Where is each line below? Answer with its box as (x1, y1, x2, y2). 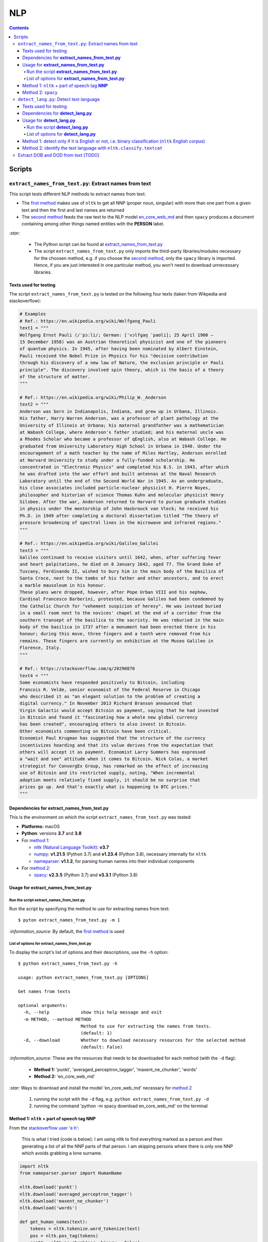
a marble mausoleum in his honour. (19, 582, 106, 588)
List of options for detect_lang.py (26, 131, 96, 137)
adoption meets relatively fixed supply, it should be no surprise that (19, 777, 201, 782)
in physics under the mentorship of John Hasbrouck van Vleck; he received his (19, 506, 219, 512)
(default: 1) (80, 1030, 113, 1036)
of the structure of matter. (19, 374, 91, 380)
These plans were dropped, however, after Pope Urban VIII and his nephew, (19, 589, 208, 595)
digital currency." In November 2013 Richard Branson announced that (19, 700, 193, 706)
